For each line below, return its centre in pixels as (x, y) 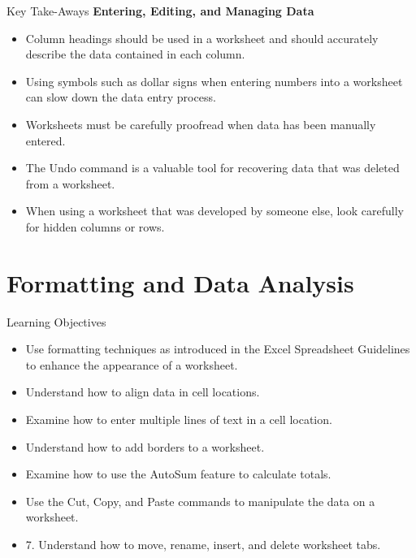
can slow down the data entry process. (121, 97)
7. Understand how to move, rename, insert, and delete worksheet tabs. (203, 544)
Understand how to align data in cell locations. (143, 392)
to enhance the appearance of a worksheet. (132, 364)
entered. (45, 140)
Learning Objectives (56, 321)
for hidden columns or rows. (95, 226)
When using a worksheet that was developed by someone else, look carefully (214, 211)
